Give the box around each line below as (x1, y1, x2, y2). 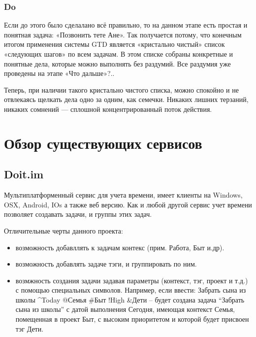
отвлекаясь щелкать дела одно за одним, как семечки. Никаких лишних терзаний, (4, 94, 249, 104)
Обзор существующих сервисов (4, 133, 202, 153)
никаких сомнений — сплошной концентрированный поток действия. (4, 103, 212, 114)
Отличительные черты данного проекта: (4, 225, 123, 236)
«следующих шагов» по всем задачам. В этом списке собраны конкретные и (4, 49, 233, 59)
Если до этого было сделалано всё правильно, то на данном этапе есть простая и (4, 20, 248, 30)
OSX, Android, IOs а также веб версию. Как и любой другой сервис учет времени (4, 199, 252, 209)
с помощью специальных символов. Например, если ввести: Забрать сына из (15, 285, 246, 295)
